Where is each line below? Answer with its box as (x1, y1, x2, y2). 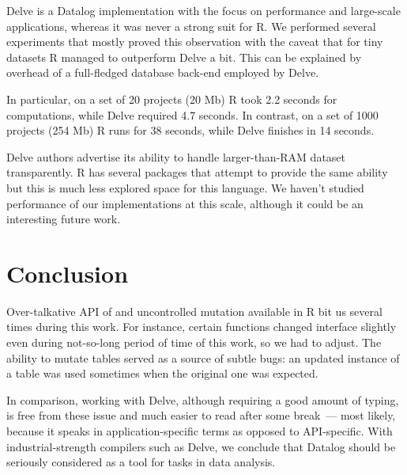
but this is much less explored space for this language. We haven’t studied (6, 179, 364, 196)
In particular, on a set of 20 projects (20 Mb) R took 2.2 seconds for (6, 90, 337, 107)
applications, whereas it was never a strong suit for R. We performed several (6, 17, 376, 34)
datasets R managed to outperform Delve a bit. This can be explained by (6, 48, 362, 65)
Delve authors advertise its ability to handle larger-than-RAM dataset (6, 148, 346, 165)
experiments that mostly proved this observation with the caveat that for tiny (6, 33, 383, 50)
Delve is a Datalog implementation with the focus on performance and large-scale (6, 2, 401, 18)
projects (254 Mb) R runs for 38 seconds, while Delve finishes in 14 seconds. (6, 122, 375, 139)
